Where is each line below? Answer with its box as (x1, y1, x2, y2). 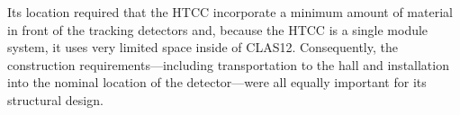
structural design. (7, 90, 104, 109)
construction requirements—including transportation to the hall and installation (7, 55, 449, 74)
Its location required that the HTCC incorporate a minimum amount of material (7, 3, 453, 21)
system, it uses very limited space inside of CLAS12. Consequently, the (7, 38, 398, 57)
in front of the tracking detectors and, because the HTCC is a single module (7, 20, 428, 39)
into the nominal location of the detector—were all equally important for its (7, 73, 427, 92)
